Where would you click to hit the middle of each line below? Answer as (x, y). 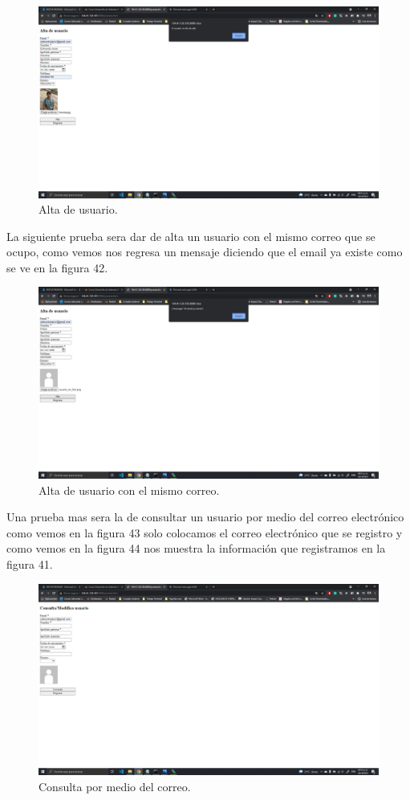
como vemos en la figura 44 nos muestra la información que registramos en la (196, 548)
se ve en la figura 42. (57, 267)
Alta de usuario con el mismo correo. (129, 490)
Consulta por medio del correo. (115, 786)
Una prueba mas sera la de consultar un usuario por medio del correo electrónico (205, 517)
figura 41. (30, 563)
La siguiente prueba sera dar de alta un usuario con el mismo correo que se (191, 236)
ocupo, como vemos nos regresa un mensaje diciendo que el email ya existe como (205, 252)
